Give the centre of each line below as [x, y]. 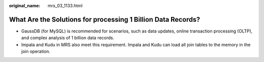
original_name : [25, 6]
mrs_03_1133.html [65, 6]
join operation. [36, 51]
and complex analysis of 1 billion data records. [68, 38]
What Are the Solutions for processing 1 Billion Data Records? [105, 19]
